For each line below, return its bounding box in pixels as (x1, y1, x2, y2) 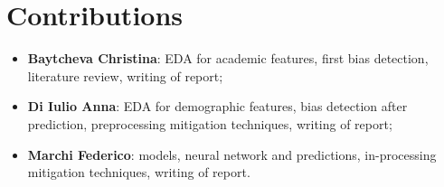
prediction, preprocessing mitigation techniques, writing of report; (27, 114, 392, 133)
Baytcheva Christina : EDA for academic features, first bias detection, (27, 49, 429, 68)
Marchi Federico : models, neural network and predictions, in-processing (27, 145, 437, 164)
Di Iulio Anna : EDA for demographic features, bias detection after (27, 97, 408, 116)
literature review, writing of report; (27, 66, 223, 85)
